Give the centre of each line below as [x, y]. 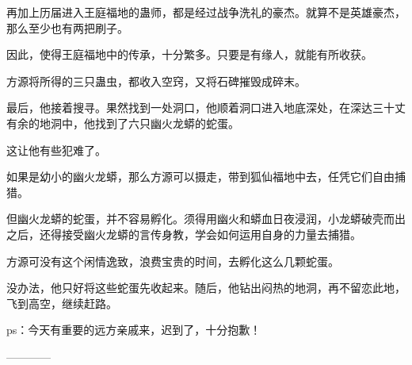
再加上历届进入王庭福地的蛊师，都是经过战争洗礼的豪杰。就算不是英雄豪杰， [206, 12]
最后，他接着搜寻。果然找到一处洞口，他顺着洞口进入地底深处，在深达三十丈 [206, 108]
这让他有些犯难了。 [56, 150]
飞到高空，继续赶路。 [62, 303]
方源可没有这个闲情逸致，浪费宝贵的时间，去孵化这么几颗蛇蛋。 [173, 261]
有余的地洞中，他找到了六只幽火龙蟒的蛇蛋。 [123, 123]
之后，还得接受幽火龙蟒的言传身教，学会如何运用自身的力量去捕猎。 [184, 234]
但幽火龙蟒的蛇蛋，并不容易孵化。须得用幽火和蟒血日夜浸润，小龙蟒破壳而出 [206, 219]
